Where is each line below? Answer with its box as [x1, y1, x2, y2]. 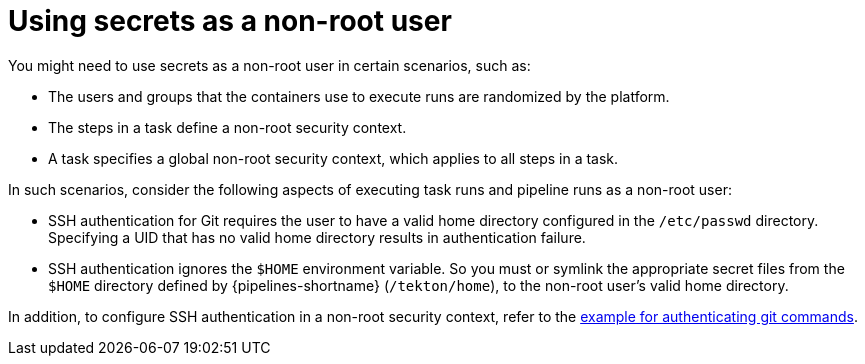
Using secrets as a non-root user [8, 4, 452, 38]
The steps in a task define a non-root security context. [48, 118, 407, 136]
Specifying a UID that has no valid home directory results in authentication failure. [48, 228, 586, 246]
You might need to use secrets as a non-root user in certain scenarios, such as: [8, 56, 531, 74]
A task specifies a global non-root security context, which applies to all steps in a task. [48, 149, 619, 167]
